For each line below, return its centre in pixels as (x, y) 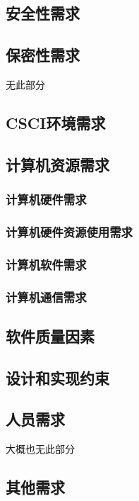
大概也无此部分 (40, 449)
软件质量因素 (50, 336)
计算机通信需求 (46, 297)
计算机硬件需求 (46, 199)
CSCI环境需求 (56, 122)
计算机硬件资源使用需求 (69, 231)
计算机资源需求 (58, 164)
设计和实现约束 (58, 377)
